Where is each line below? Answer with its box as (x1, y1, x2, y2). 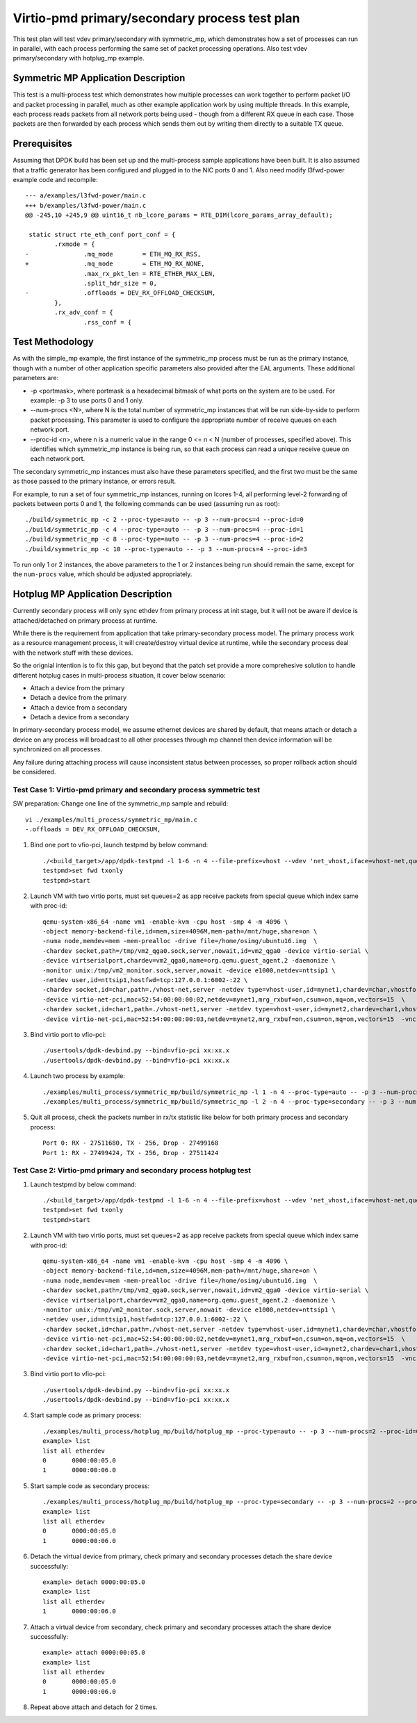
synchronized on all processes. (13, 745, 102, 753)
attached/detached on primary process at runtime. (13, 616, 158, 625)
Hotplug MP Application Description (13, 588, 172, 601)
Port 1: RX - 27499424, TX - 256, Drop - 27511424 (42, 1149, 219, 1157)
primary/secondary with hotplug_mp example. (13, 54, 145, 63)
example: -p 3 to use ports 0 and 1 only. (30, 396, 144, 405)
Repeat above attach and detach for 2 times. (30, 1703, 158, 1711)
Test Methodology (13, 336, 94, 348)
